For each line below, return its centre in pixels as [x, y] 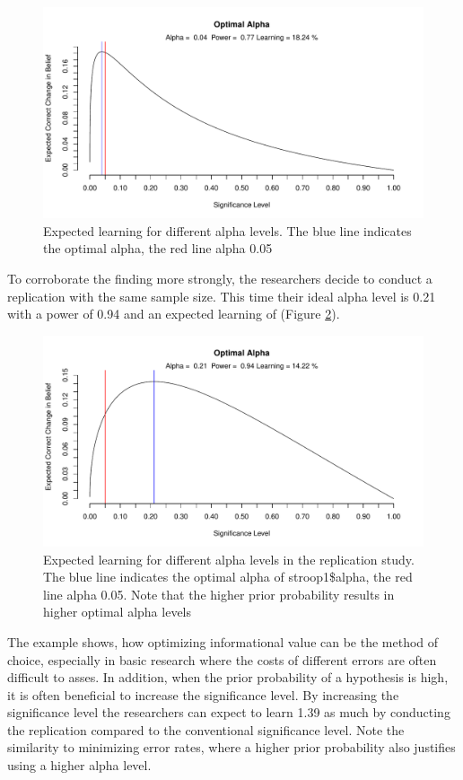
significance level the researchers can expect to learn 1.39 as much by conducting [229, 712]
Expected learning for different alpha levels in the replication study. [229, 559]
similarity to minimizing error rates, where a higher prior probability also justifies [231, 747]
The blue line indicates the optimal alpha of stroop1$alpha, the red [228, 577]
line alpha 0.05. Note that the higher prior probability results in [219, 594]
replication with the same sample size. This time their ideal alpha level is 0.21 [222, 296]
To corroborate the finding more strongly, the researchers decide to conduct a [220, 278]
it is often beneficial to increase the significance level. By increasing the [203, 694]
